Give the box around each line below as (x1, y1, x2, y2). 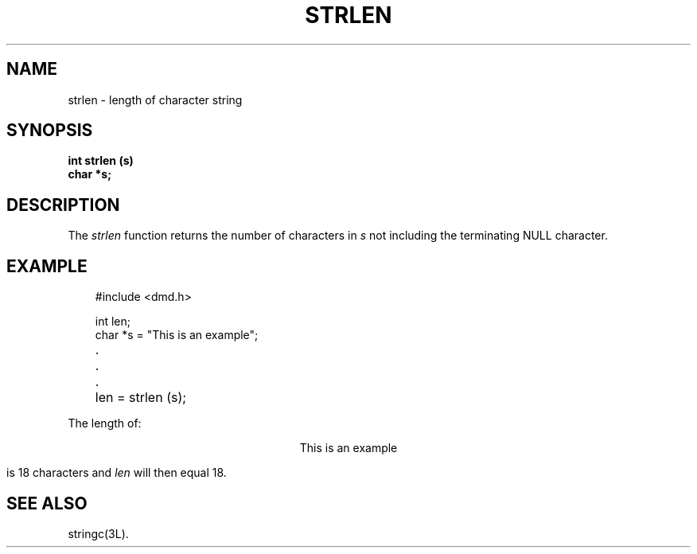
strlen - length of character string (68, 92, 243, 107)
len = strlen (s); (95, 389, 187, 406)
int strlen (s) (68, 154, 134, 168)
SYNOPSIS (6, 120, 93, 141)
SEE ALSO (6, 493, 88, 513)
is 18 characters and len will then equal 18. (6, 466, 227, 480)
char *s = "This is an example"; (95, 328, 259, 342)
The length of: (68, 416, 142, 431)
